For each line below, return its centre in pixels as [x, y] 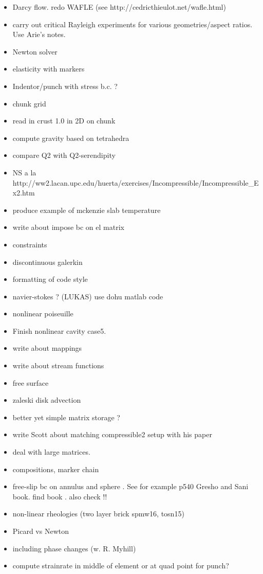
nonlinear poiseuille [43, 313]
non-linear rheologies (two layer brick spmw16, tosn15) [98, 514]
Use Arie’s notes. [39, 34]
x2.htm [24, 193]
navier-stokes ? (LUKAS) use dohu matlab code [88, 296]
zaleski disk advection [47, 400]
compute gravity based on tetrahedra [71, 138]
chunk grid [29, 103]
